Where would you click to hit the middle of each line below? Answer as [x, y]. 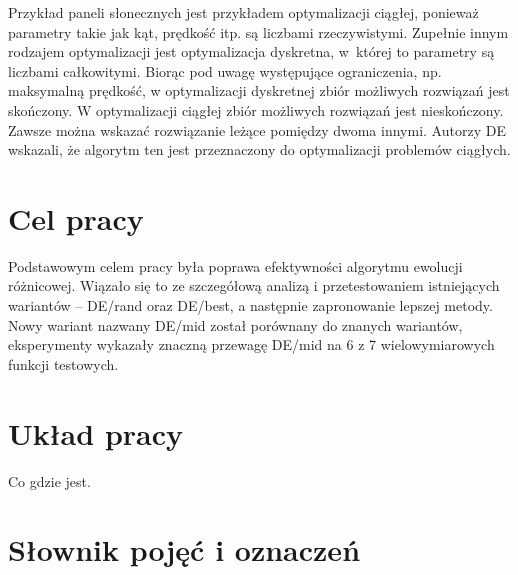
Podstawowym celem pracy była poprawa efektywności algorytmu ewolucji [235, 265]
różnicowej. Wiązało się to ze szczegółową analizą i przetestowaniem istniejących [254, 285]
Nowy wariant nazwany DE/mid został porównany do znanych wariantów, [235, 324]
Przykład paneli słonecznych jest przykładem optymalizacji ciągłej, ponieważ [243, 12]
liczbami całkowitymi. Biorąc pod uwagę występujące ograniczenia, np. [225, 70]
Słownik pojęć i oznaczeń [184, 549]
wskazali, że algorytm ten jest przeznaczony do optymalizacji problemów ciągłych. [259, 149]
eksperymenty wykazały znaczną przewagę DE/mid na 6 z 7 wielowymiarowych [251, 344]
